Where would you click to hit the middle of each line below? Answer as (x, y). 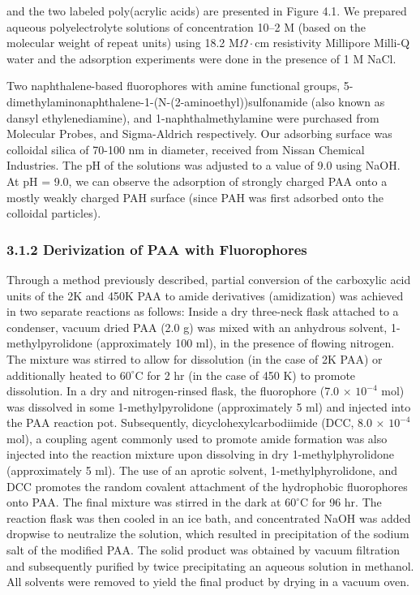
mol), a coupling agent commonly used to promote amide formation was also (197, 438)
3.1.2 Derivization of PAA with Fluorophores (157, 249)
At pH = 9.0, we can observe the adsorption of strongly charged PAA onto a (197, 181)
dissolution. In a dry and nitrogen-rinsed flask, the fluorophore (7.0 (173, 391)
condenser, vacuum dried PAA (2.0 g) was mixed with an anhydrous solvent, (197, 327)
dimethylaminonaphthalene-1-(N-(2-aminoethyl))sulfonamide (157, 101)
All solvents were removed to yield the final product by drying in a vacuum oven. (208, 582)
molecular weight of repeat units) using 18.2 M (123, 43)
